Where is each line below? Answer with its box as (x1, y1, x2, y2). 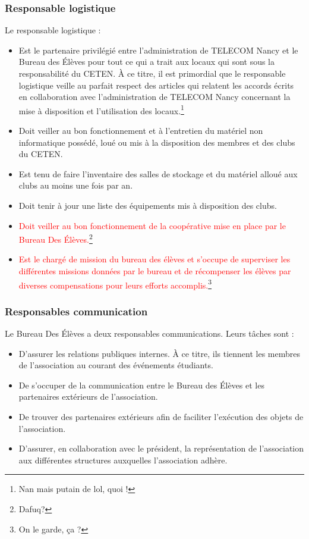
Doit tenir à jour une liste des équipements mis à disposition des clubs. (18, 199, 277, 211)
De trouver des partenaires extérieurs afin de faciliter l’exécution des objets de (18, 410, 304, 423)
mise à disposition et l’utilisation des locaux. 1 (18, 102, 184, 117)
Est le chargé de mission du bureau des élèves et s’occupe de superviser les (18, 253, 291, 265)
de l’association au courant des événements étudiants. (18, 359, 213, 371)
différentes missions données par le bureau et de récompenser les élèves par (18, 265, 291, 277)
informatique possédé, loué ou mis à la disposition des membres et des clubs (18, 136, 295, 148)
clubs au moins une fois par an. (18, 179, 133, 192)
